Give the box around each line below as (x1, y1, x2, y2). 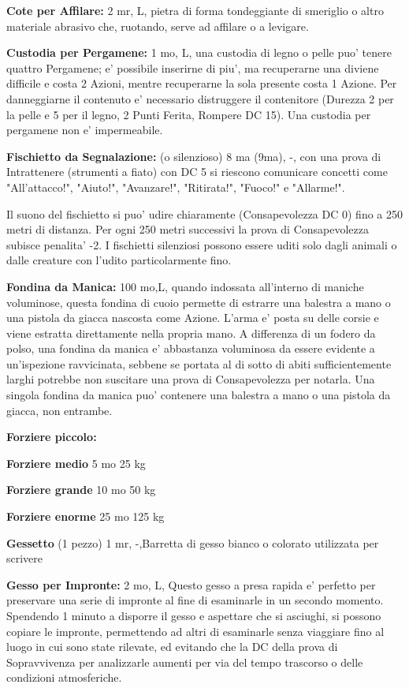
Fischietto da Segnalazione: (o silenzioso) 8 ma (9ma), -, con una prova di (6, 148, 381, 164)
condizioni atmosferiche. (6, 669, 122, 686)
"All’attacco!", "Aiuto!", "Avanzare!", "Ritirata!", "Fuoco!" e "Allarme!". (6, 178, 345, 195)
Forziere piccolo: (6, 428, 97, 445)
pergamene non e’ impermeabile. (6, 122, 163, 138)
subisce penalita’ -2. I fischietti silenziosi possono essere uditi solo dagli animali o (6, 236, 397, 252)
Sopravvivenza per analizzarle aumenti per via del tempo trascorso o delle (6, 653, 363, 670)
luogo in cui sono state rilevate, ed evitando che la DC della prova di (6, 638, 338, 655)
